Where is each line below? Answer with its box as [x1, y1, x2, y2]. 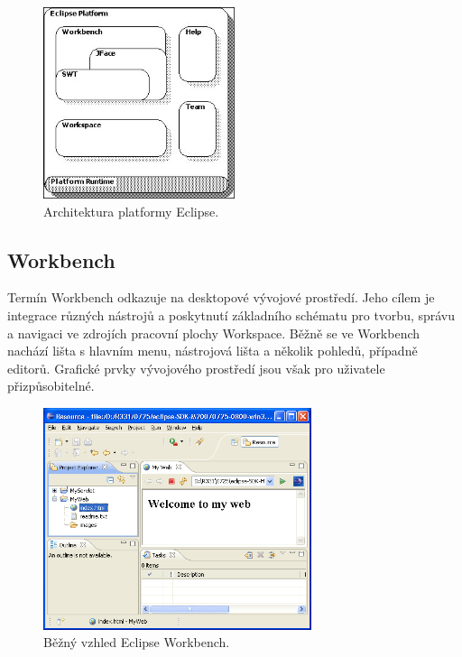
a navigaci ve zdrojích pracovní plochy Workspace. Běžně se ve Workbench [7, 323, 420, 342]
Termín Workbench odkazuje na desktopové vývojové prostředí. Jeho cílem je [7, 288, 435, 307]
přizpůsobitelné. [7, 376, 95, 395]
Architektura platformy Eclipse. [43, 201, 219, 220]
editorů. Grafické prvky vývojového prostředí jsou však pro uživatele [7, 358, 385, 377]
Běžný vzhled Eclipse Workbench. [43, 633, 230, 652]
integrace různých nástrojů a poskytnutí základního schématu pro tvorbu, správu [7, 305, 456, 324]
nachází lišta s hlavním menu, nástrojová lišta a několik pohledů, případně [7, 341, 418, 360]
